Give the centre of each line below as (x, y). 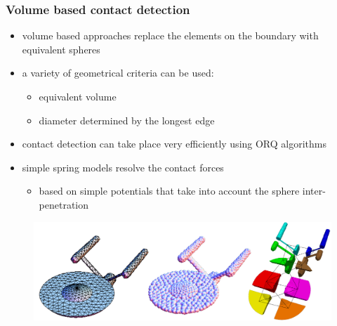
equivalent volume (78, 96)
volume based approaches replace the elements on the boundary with (170, 35)
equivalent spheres (61, 49)
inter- (314, 191)
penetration (64, 204)
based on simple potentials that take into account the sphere (169, 191)
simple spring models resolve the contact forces (123, 167)
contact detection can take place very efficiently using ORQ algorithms (174, 144)
